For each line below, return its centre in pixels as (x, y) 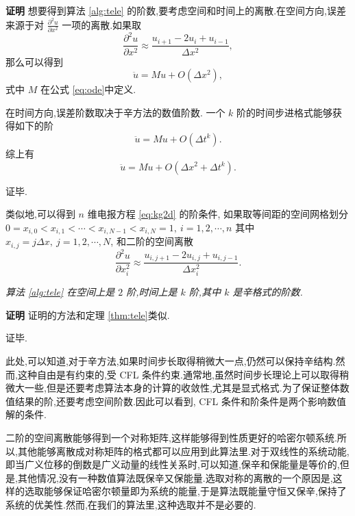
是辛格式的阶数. (268, 292)
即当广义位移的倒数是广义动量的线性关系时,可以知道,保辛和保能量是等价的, (173, 464)
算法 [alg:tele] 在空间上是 (60, 292)
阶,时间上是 (152, 292)
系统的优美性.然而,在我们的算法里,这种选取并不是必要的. (131, 504)
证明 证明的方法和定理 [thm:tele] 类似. (88, 314)
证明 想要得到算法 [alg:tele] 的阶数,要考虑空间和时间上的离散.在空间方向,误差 (176, 10)
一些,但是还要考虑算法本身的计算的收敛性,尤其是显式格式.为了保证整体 (182, 388)
